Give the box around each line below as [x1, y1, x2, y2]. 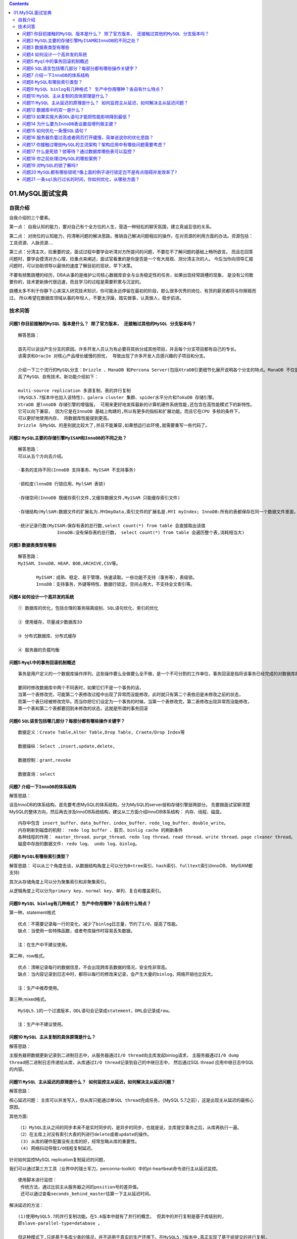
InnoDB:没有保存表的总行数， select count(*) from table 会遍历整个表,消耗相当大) [57, 529, 245, 535]
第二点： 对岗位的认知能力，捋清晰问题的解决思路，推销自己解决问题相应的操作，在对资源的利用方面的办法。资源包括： [9, 233, 253, 239]
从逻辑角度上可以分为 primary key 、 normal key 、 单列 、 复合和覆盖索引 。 [9, 888, 164, 894]
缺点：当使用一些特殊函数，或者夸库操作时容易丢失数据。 [18, 928, 135, 934]
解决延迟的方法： [9, 1202, 44, 1208]
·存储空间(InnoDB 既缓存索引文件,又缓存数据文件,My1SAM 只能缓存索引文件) [18, 495, 181, 501]
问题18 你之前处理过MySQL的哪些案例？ [22, 155, 102, 161]
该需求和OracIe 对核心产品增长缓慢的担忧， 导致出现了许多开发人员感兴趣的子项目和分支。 [18, 353, 208, 359]
